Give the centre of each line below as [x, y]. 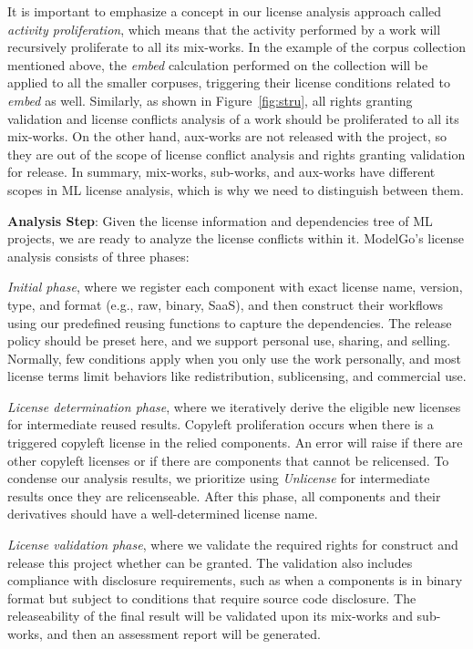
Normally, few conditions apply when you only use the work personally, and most [234, 358]
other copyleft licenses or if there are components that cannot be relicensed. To [228, 460]
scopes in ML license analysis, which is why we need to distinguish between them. [236, 189]
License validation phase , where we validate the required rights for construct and [233, 545]
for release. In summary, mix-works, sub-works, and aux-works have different [221, 172]
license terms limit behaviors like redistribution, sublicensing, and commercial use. [237, 376]
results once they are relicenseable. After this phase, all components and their [224, 495]
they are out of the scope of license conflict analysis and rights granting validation [236, 154]
